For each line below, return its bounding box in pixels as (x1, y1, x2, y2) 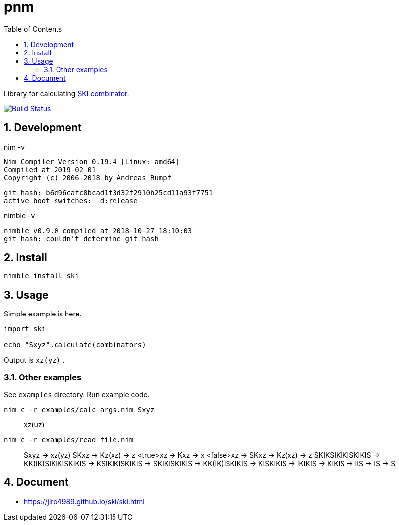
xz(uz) (24, 420, 45, 429)
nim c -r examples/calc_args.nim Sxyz (4, 406, 155, 414)
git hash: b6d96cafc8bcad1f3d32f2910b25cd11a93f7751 (4, 188, 213, 197)
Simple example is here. (4, 310, 82, 318)
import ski (4, 325, 46, 333)
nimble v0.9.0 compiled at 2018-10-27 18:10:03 (4, 226, 192, 235)
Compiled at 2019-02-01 (4, 165, 96, 174)
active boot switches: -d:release (4, 196, 138, 205)
